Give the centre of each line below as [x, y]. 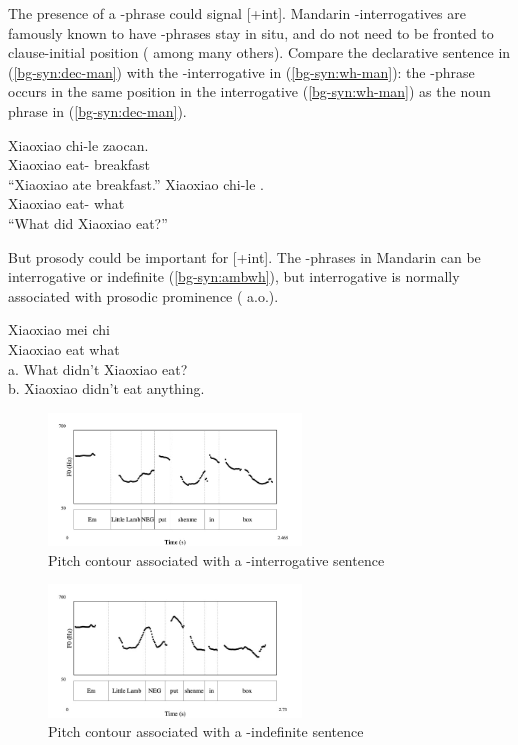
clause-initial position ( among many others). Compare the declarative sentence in [259, 52]
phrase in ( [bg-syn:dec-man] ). [97, 110]
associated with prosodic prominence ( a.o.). [143, 295]
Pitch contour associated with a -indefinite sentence [206, 731]
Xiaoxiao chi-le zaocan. [78, 144]
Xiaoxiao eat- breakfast [79, 164]
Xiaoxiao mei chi [59, 329]
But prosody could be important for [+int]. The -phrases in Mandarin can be [244, 256]
